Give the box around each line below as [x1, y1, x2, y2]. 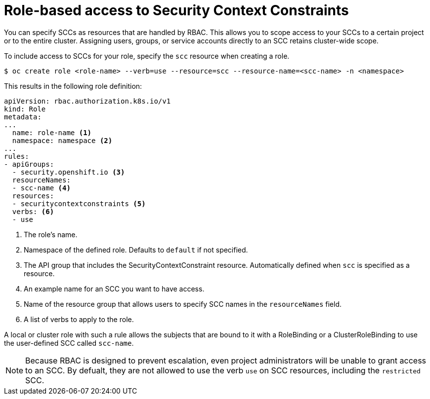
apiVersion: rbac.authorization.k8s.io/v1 [4, 97, 171, 105]
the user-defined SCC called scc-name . [4, 338, 134, 347]
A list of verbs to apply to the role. [24, 315, 134, 324]
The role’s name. [24, 230, 78, 239]
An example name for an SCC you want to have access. [24, 284, 205, 293]
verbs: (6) [12, 207, 54, 216]
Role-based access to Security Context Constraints [4, 2, 349, 19]
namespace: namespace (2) [12, 136, 113, 145]
